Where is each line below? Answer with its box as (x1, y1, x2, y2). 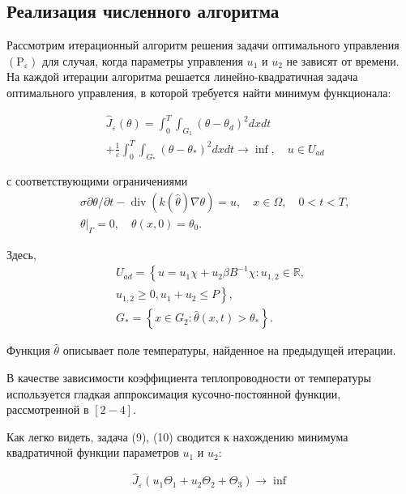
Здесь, (6, 245, 36, 262)
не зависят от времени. (286, 52, 400, 69)
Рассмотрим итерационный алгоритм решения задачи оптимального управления (6, 36, 400, 53)
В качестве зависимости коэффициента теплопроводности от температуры (6, 369, 371, 386)
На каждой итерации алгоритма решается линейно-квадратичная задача (6, 68, 358, 85)
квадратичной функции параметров (6, 444, 179, 461)
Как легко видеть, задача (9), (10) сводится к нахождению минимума (6, 428, 348, 445)
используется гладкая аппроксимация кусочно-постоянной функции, (6, 385, 341, 402)
